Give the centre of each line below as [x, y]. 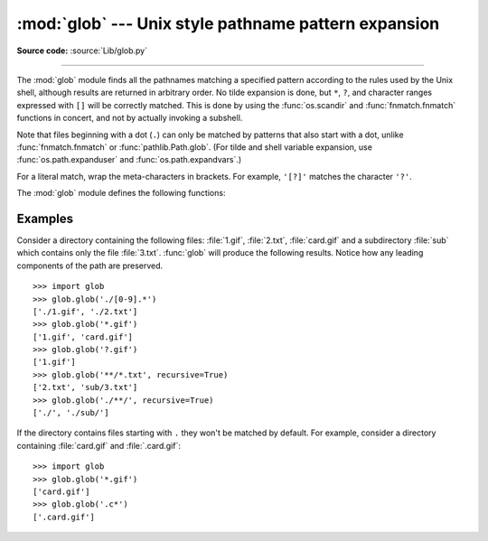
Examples [45, 218]
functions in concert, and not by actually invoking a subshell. [130, 118]
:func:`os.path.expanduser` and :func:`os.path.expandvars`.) [129, 160]
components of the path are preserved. [90, 266]
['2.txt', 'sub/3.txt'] [85, 387]
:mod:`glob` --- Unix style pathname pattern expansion [228, 23]
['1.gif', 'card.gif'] [83, 337]
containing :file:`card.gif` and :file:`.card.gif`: [99, 445]
